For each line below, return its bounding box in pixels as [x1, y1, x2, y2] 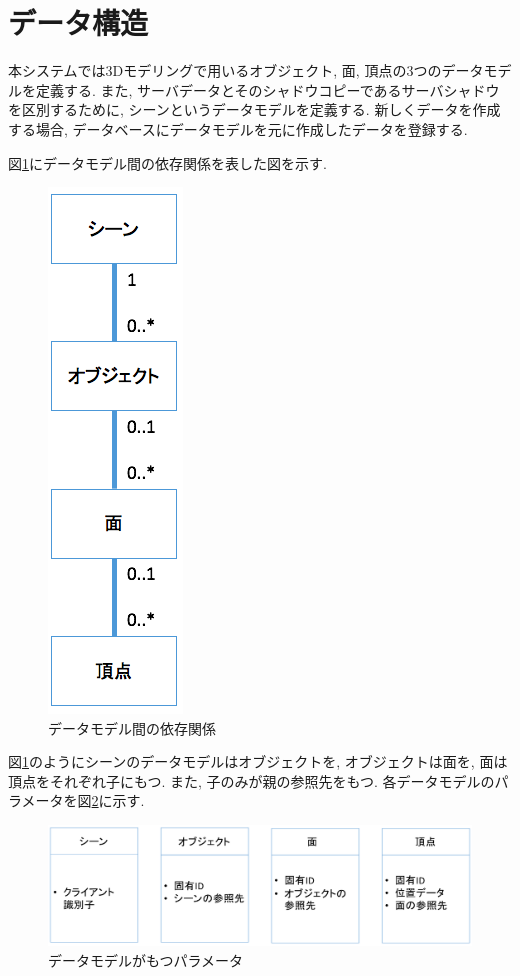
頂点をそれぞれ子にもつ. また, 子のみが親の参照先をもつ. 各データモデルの [8, 770, 495, 791]
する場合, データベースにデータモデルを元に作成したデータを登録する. [8, 118, 468, 139]
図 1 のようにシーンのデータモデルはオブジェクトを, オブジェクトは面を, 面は [8, 751, 508, 772]
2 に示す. [91, 790, 145, 811]
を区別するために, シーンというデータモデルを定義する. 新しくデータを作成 [8, 99, 501, 120]
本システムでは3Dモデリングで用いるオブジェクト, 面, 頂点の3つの [8, 60, 442, 81]
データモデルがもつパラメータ [48, 949, 244, 970]
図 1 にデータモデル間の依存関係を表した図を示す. [8, 152, 327, 173]
